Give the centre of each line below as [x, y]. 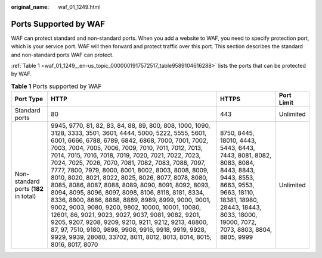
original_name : [30, 7]
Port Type [29, 99]
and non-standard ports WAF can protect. [62, 55]
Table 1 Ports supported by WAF [56, 86]
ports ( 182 [29, 189]
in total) [25, 196]
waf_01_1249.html [79, 7]
